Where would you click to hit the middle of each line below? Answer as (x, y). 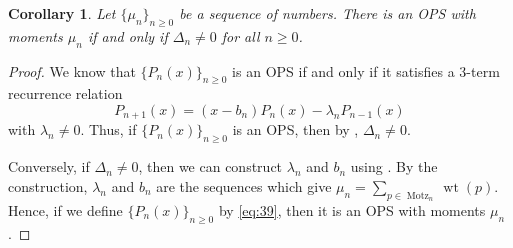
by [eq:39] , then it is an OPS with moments (352, 210)
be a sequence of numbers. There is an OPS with (327, 13)
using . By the (394, 166)
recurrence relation (65, 93)
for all (240, 35)
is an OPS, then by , (295, 129)
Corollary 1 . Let (62, 13)
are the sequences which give (244, 185)
